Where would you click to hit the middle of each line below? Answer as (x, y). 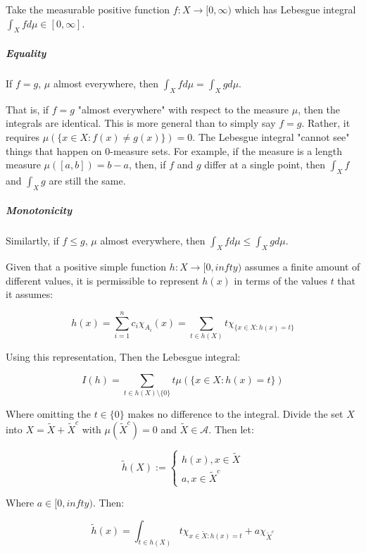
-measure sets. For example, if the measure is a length (226, 150)
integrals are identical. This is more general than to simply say (141, 123)
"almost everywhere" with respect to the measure (183, 109)
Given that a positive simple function (86, 267)
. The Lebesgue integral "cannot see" (271, 136)
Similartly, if (32, 241)
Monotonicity (39, 210)
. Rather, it (326, 123)
